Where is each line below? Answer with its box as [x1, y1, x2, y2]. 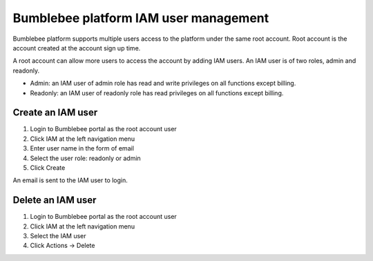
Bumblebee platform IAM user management [12, 10, 269, 26]
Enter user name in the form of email [30, 144, 135, 153]
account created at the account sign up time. [12, 43, 141, 52]
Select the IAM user [30, 232, 86, 240]
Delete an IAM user [12, 194, 97, 206]
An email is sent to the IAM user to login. [12, 176, 128, 184]
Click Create [30, 163, 66, 172]
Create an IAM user [12, 107, 98, 119]
